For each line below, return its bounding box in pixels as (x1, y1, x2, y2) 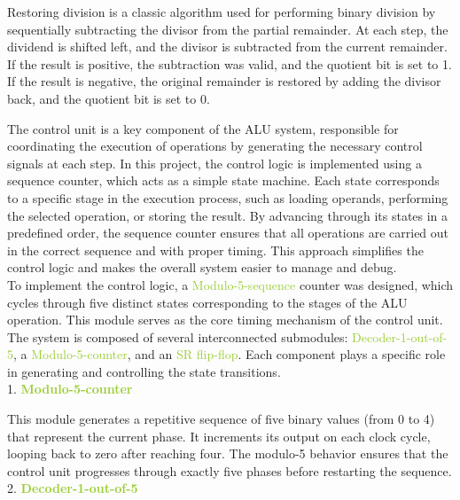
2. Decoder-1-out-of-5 (7, 479, 138, 497)
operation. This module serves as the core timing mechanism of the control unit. (7, 310, 443, 329)
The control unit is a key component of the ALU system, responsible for (7, 119, 399, 137)
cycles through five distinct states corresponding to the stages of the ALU (7, 293, 408, 311)
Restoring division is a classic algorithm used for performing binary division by (7, 3, 436, 20)
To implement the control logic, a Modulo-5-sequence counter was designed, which (7, 275, 454, 293)
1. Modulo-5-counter (7, 379, 133, 398)
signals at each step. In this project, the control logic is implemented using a (7, 153, 422, 172)
